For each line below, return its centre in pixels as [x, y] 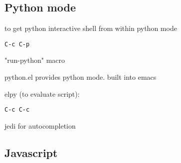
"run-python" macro [35, 60]
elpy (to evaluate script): [42, 93]
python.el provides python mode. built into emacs [81, 77]
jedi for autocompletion [40, 125]
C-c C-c [17, 110]
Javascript [31, 152]
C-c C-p [17, 44]
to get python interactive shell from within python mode [91, 28]
